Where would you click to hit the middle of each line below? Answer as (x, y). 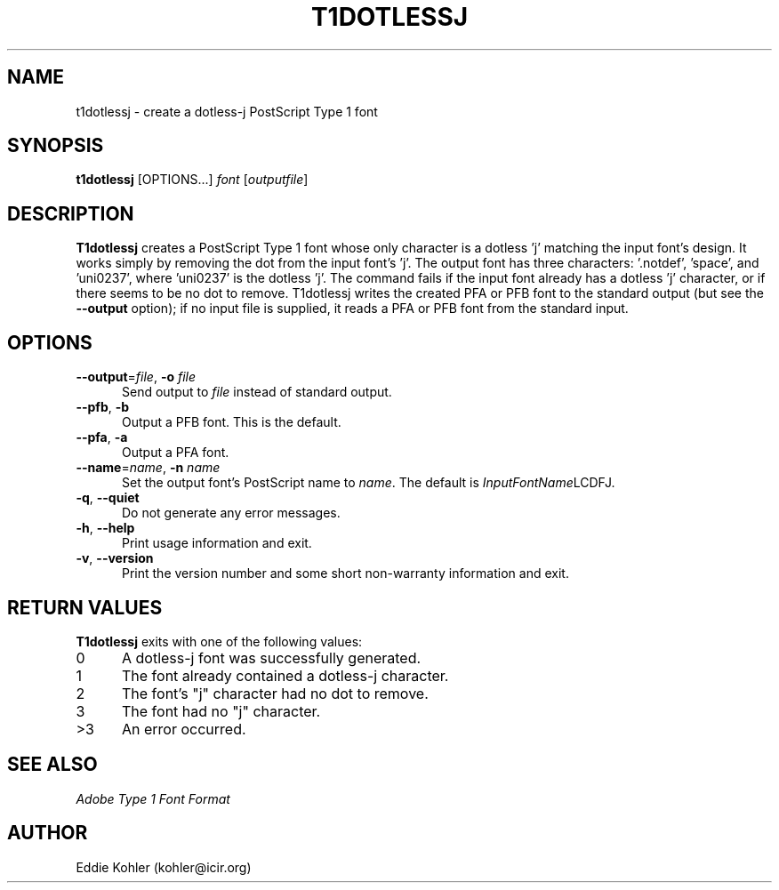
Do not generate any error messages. (231, 513)
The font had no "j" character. (221, 711)
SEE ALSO (52, 765)
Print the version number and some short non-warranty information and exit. (345, 573)
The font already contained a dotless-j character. (285, 675)
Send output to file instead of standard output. (257, 392)
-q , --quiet (108, 498)
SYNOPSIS (56, 146)
